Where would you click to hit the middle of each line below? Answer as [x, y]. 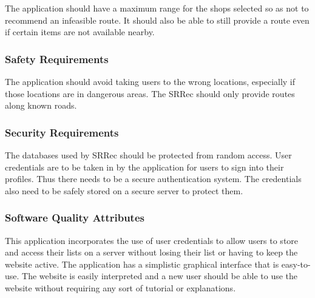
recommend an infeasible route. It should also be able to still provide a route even [157, 20]
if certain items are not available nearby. [80, 32]
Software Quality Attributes [75, 218]
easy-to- [296, 264]
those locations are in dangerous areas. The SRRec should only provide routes [150, 93]
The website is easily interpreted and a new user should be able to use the [160, 276]
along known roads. [41, 105]
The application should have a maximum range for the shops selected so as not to [157, 8]
